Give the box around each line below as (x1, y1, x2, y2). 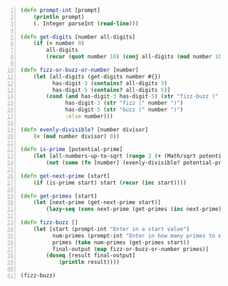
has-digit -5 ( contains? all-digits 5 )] (52, 86, 171, 93)
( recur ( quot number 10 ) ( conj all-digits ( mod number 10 (46, 53, 222, 61)
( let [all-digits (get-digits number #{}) (33, 73, 161, 80)
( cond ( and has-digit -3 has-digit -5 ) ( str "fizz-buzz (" (46, 93, 219, 100)
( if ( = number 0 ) (33, 40, 85, 47)
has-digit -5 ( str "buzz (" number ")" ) (65, 106, 184, 113)
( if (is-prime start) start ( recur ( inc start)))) (33, 179, 187, 186)
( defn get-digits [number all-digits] (20, 33, 136, 41)
